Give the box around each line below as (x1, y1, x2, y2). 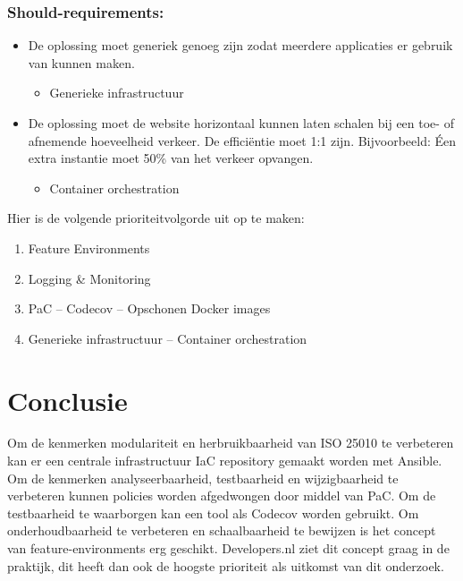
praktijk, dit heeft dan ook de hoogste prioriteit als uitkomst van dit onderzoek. (7, 556, 444, 575)
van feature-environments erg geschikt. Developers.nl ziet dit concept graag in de (7, 539, 450, 558)
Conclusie (7, 381, 128, 418)
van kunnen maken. (28, 53, 135, 72)
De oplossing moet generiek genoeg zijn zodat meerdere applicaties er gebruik (28, 36, 453, 55)
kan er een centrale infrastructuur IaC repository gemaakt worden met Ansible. (7, 451, 442, 470)
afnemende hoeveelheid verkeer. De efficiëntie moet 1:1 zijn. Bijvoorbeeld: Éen (28, 131, 457, 150)
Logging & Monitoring (28, 269, 151, 287)
